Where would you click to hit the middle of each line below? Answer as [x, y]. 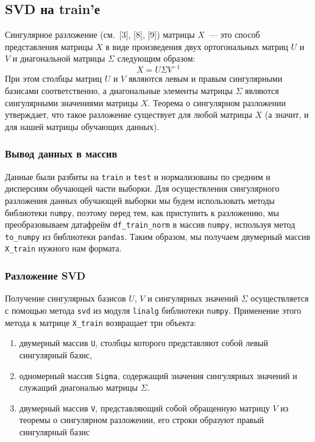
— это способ [234, 34]
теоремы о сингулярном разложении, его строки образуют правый [142, 420]
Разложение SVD [45, 276]
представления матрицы [49, 46]
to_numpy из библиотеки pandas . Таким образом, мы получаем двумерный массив [158, 236]
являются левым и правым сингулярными [205, 78]
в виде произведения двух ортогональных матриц [197, 46]
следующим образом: [156, 58]
